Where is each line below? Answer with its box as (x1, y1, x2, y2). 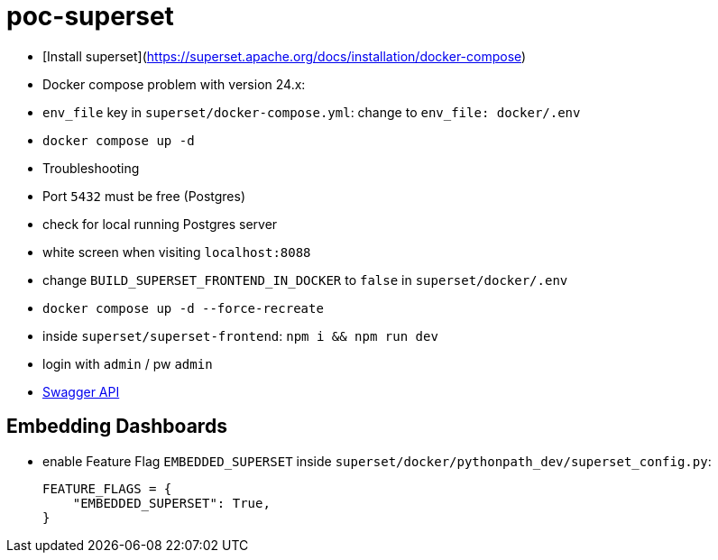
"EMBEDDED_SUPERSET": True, (72, 495, 271, 510)
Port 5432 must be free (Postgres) (42, 188, 246, 204)
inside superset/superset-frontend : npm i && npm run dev (42, 327, 438, 344)
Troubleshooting (42, 160, 140, 176)
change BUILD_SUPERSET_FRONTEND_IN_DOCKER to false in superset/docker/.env (42, 271, 568, 288)
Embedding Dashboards (6, 415, 227, 438)
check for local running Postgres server (42, 216, 278, 232)
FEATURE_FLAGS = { (42, 481, 172, 496)
